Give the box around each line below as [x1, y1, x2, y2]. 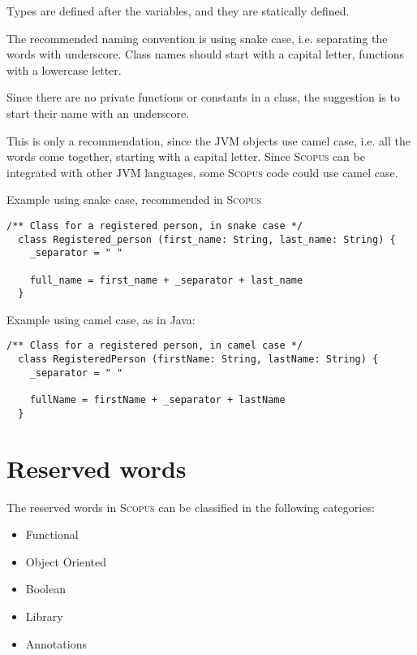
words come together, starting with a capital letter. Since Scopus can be [6, 148, 365, 165]
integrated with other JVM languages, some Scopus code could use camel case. [6, 163, 398, 180]
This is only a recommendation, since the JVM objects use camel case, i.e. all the [6, 132, 411, 149]
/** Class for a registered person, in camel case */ [6, 340, 303, 352]
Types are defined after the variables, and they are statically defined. [6, 2, 350, 19]
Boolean [25, 580, 66, 597]
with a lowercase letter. [6, 61, 122, 78]
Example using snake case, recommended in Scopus [6, 191, 262, 208]
